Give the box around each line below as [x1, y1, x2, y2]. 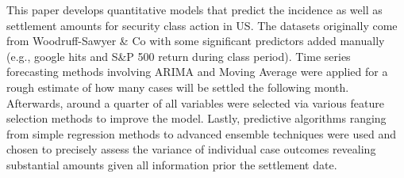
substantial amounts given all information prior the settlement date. [6, 156, 337, 172]
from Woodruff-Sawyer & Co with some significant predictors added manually [6, 32, 385, 49]
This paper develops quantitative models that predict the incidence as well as [6, 2, 383, 17]
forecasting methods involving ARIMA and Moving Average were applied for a [6, 63, 388, 80]
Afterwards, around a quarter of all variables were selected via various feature [6, 94, 384, 111]
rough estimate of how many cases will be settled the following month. [6, 78, 349, 95]
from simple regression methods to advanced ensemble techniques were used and [6, 125, 397, 142]
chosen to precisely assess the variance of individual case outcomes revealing [6, 141, 376, 157]
